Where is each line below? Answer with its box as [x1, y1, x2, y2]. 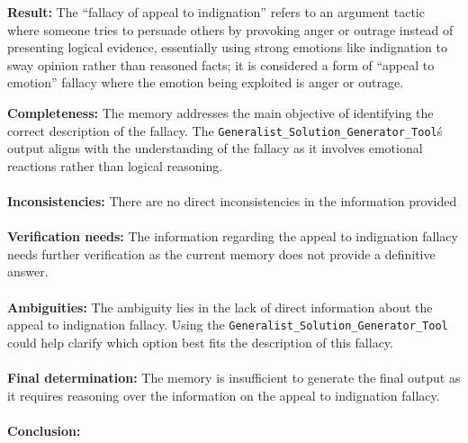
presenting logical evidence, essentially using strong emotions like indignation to [7, 38, 447, 57]
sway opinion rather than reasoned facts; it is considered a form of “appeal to [7, 55, 435, 74]
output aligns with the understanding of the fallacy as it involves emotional [7, 139, 423, 158]
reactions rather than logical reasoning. [7, 156, 223, 175]
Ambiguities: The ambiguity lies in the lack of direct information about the [7, 297, 433, 316]
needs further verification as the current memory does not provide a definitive [7, 244, 436, 263]
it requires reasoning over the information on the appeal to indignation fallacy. [7, 385, 440, 404]
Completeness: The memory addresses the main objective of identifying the [7, 103, 434, 122]
